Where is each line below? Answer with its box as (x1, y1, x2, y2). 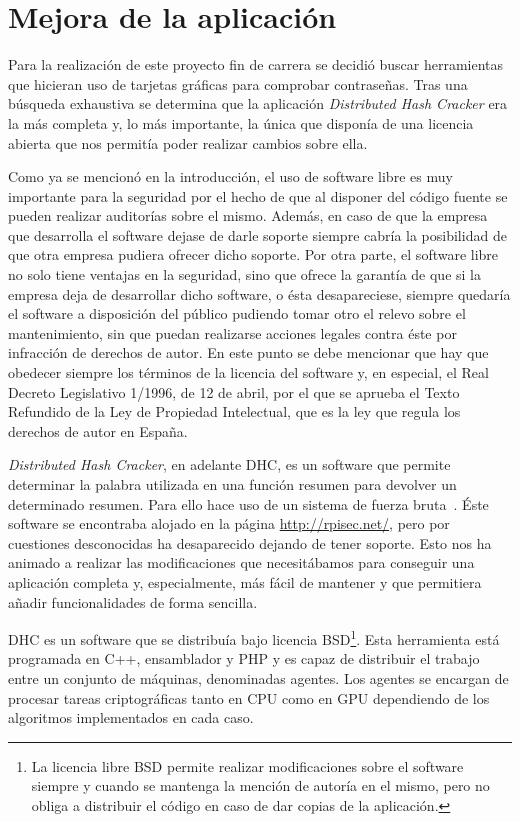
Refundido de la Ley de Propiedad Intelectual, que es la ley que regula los (8, 401, 461, 422)
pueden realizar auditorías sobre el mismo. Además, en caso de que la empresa (8, 205, 488, 226)
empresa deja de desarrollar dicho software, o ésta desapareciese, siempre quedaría (8, 283, 511, 304)
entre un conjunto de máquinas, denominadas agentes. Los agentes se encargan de (8, 668, 509, 688)
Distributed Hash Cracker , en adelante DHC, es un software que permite (8, 454, 451, 475)
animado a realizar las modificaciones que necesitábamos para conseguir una (8, 552, 475, 573)
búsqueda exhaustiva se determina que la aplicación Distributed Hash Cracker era (8, 93, 508, 114)
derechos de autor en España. (8, 420, 188, 441)
